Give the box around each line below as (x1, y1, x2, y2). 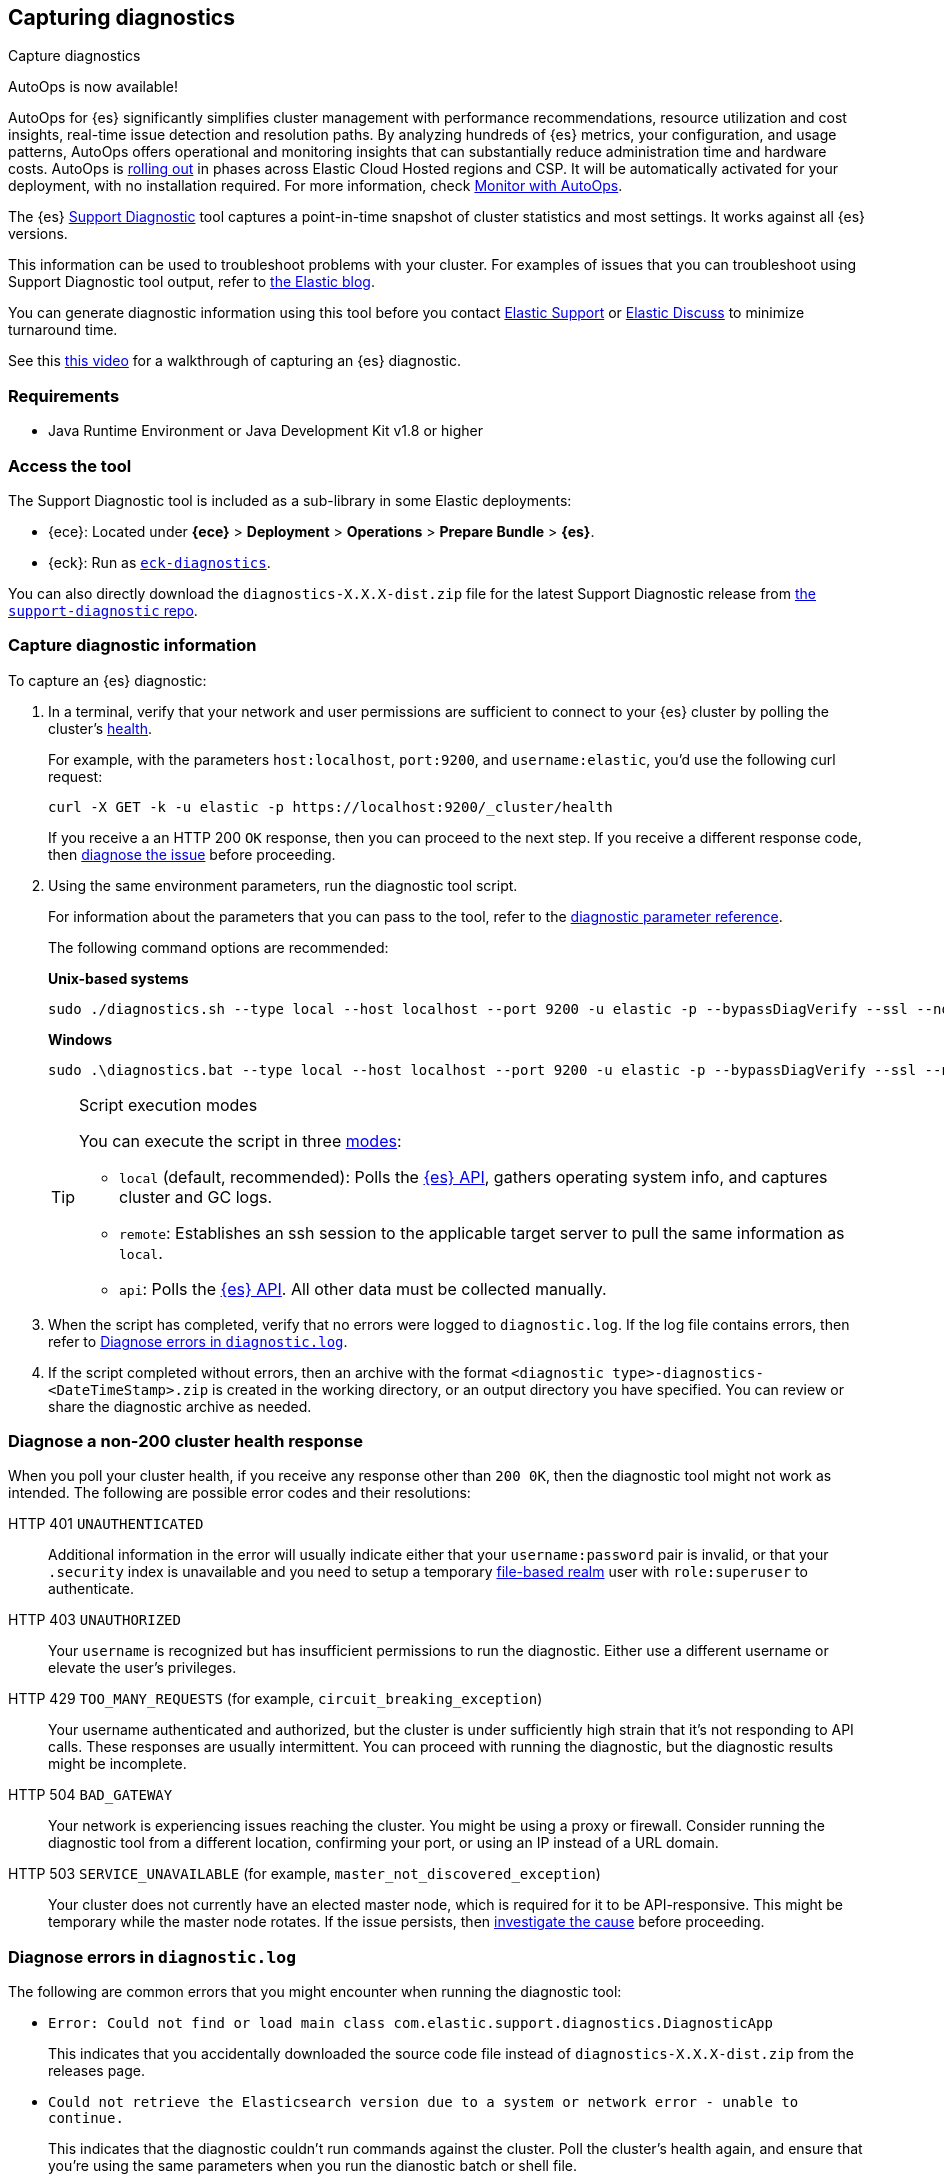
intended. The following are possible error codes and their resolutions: (8, 1484, 471, 1502)
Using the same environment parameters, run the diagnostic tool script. (48, 876, 518, 894)
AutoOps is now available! (8, 78, 179, 96)
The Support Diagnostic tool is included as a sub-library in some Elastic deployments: (8, 491, 572, 509)
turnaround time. (8, 321, 118, 339)
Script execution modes (79, 1094, 258, 1115)
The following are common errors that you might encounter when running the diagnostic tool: (8, 1983, 622, 2001)
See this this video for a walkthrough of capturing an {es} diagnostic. (8, 352, 462, 370)
